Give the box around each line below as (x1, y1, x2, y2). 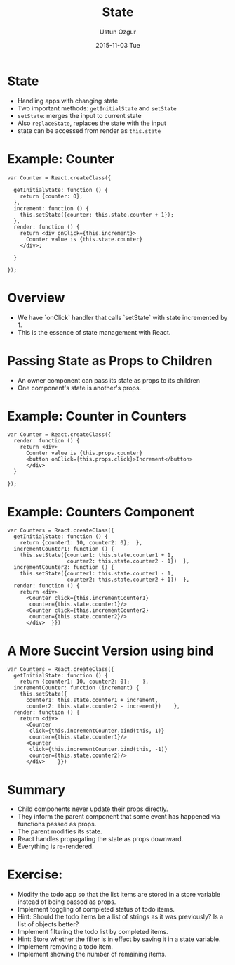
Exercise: (7, 867, 63, 883)
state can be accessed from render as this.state (17, 126, 161, 134)
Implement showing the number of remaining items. (17, 950, 167, 959)
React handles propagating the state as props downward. (17, 835, 184, 843)
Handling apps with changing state (17, 96, 119, 105)
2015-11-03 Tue (95, 41, 140, 49)
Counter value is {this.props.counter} (25, 449, 142, 457)
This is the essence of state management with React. (17, 328, 171, 336)
